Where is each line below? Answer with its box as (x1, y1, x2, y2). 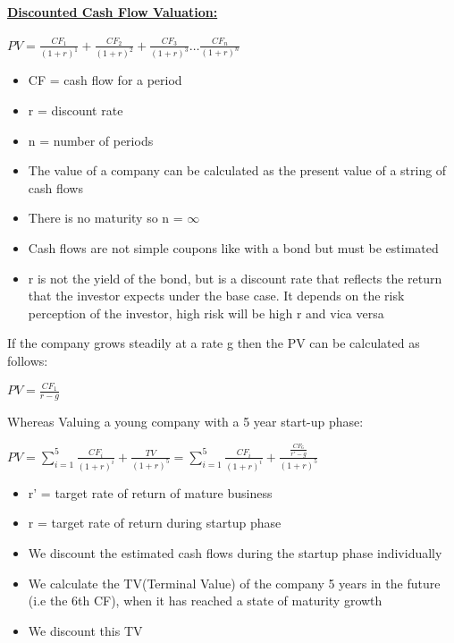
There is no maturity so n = (28, 208, 183, 227)
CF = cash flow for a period (28, 71, 182, 89)
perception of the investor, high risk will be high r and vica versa (28, 303, 384, 322)
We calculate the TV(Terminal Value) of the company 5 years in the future (28, 573, 441, 592)
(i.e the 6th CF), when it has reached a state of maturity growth (28, 591, 383, 610)
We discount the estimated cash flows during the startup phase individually (28, 543, 442, 562)
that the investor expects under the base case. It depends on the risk (28, 286, 405, 305)
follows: (7, 351, 48, 369)
